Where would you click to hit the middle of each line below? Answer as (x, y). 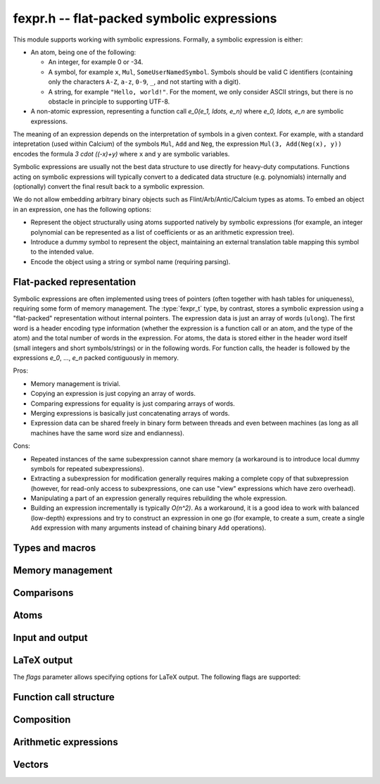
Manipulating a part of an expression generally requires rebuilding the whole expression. (159, 498)
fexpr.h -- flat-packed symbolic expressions (145, 18)
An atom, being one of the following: (83, 52)
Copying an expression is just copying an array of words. (113, 394)
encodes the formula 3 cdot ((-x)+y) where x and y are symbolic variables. (121, 154)
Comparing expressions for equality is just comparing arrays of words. (133, 403)
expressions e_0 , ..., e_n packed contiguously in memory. (96, 358)
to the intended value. (62, 252)
